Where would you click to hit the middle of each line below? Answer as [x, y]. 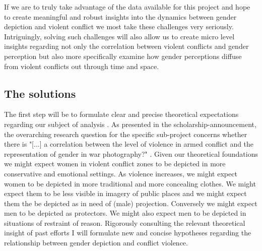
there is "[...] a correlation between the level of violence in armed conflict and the [129, 144]
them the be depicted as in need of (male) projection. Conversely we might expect [131, 203]
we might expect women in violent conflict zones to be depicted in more [115, 164]
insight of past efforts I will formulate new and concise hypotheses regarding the [128, 233]
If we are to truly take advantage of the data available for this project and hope [127, 7]
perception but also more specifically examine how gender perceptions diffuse [123, 56]
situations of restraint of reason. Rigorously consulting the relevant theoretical [125, 223]
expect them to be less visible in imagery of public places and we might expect [125, 193]
